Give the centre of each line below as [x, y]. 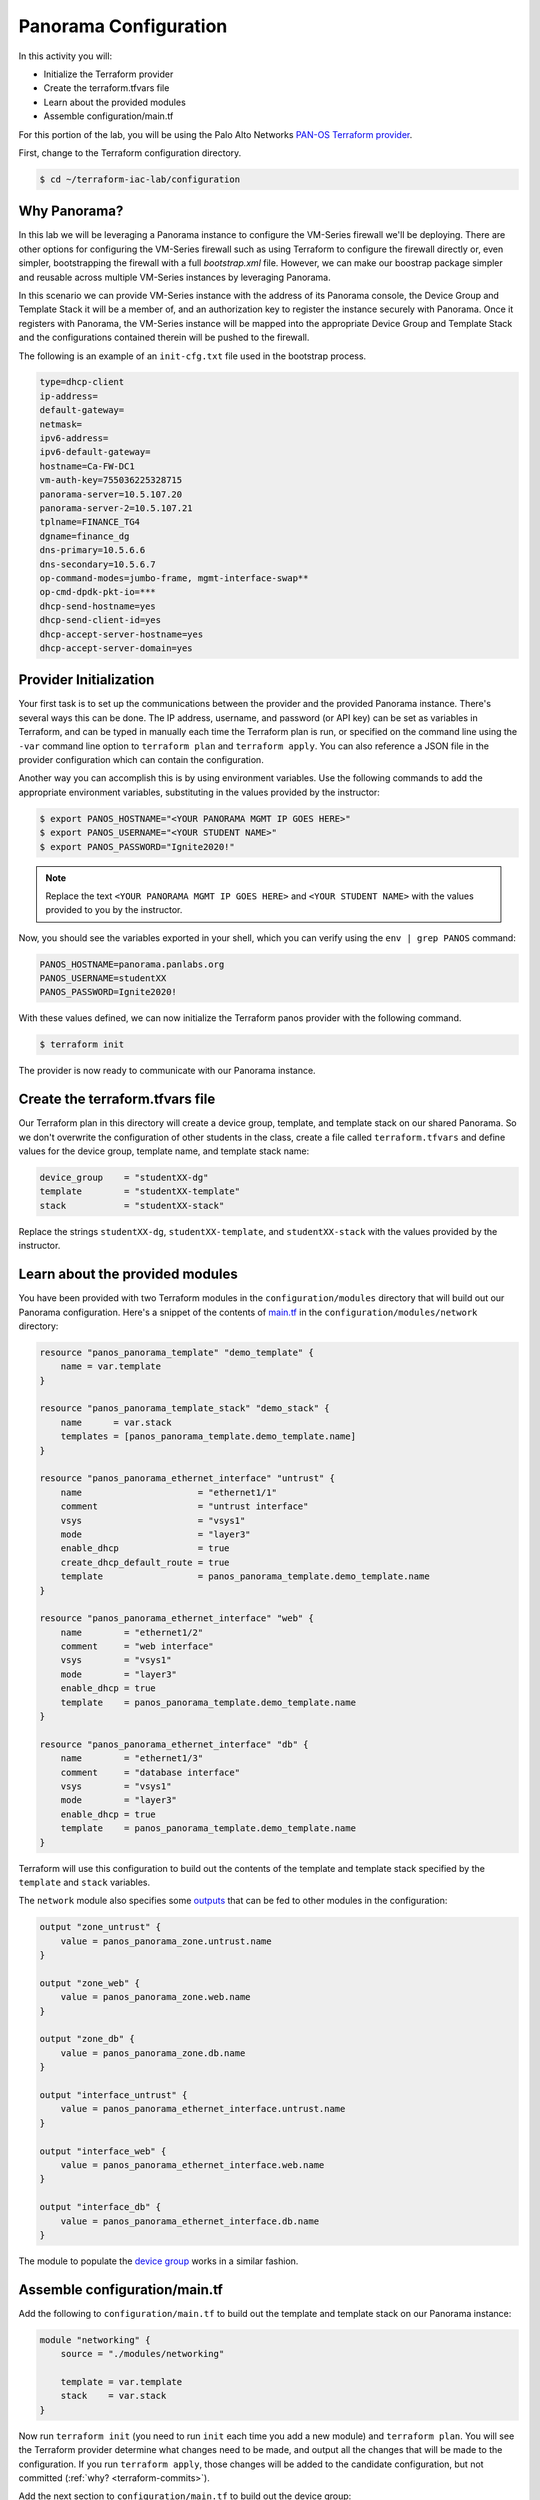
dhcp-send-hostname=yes [98, 606]
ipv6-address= [74, 438]
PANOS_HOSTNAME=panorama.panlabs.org [132, 964]
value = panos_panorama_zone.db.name [153, 2053]
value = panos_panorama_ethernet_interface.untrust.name [203, 2109]
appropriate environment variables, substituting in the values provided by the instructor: [199, 792]
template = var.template [121, 2381]
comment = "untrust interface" [184, 1506]
